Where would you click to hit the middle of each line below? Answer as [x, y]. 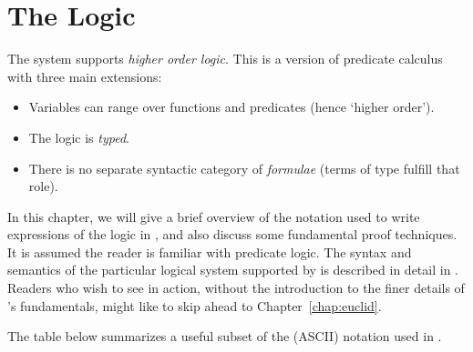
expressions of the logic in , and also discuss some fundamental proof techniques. [232, 234]
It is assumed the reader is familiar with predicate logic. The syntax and [210, 251]
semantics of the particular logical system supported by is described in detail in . [233, 270]
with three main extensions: [85, 76]
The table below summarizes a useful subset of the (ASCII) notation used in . [225, 336]
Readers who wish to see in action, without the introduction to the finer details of [236, 288]
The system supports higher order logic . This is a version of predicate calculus [225, 59]
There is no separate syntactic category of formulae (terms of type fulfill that [244, 168]
